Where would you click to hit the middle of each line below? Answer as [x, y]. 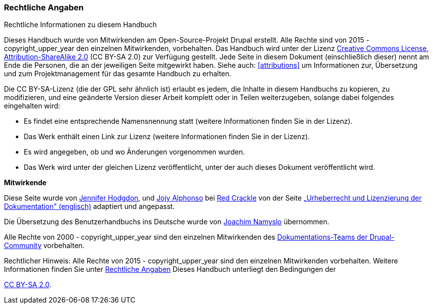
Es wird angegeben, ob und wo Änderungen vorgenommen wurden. [134, 152]
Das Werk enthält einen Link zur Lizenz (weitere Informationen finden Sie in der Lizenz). [167, 137]
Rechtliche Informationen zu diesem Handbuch [80, 25]
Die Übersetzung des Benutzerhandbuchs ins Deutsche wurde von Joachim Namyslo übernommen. [167, 222]
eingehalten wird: [32, 106]
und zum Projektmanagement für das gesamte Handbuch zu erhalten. [118, 74]
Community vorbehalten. [44, 246]
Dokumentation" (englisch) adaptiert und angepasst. [90, 206]
